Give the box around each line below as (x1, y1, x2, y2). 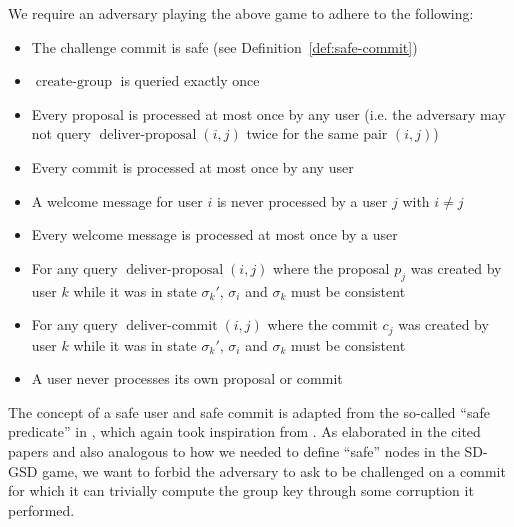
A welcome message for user (31, 190, 203, 211)
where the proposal (273, 257, 390, 278)
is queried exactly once (120, 70, 260, 91)
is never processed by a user (216, 190, 388, 211)
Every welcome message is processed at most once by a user (31, 224, 398, 245)
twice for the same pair (246, 123, 388, 144)
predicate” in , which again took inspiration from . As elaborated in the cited (8, 421, 481, 442)
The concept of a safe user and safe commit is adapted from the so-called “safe (8, 401, 490, 422)
